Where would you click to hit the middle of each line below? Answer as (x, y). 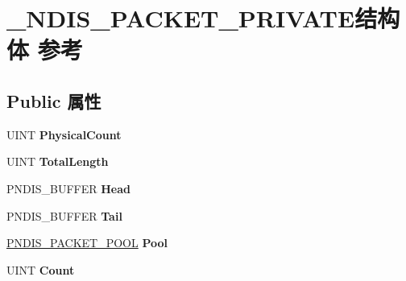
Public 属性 (54, 100)
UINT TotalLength (58, 161)
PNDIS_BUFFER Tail (64, 215)
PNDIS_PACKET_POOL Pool (87, 243)
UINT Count (41, 269)
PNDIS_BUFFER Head (69, 188)
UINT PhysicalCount (64, 134)
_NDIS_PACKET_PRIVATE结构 (203, 18)
